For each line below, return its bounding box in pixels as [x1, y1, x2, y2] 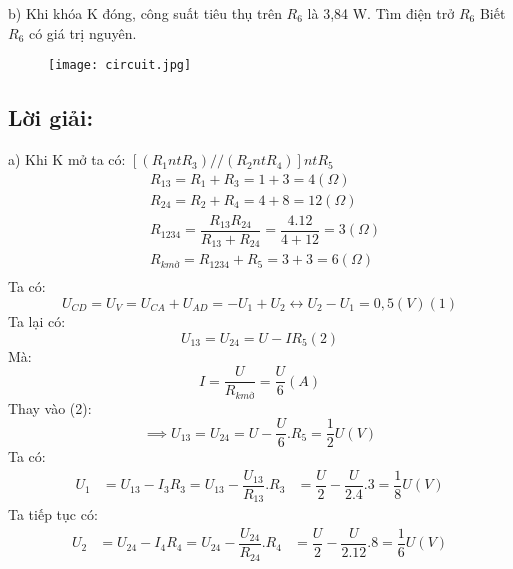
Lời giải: [8, 102, 94, 133]
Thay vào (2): [8, 397, 92, 418]
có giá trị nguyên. [28, 22, 137, 43]
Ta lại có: [8, 310, 66, 331]
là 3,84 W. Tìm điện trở [307, 3, 455, 23]
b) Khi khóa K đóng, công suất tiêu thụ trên [8, 3, 282, 23]
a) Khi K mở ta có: [8, 149, 126, 170]
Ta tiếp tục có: [8, 504, 98, 525]
